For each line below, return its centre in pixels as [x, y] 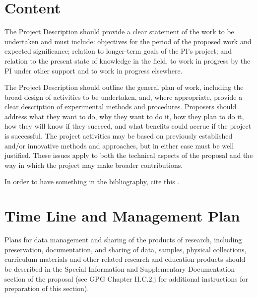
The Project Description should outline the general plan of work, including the [124, 87]
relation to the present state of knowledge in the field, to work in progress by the [128, 60]
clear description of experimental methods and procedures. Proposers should [121, 107]
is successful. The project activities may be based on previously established [119, 136]
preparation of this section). [47, 288]
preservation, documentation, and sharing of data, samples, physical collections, [126, 249]
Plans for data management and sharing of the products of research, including [123, 240]
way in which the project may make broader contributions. [94, 165]
